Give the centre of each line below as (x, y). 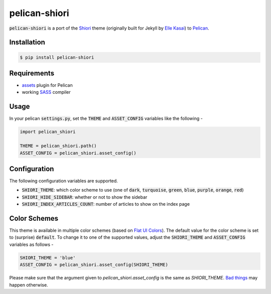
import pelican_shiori (48, 132)
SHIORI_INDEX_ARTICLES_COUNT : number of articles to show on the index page (106, 204)
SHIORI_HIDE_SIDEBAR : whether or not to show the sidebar (85, 197)
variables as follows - (31, 244)
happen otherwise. (29, 285)
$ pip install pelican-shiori (57, 57)
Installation (27, 42)
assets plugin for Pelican (47, 85)
